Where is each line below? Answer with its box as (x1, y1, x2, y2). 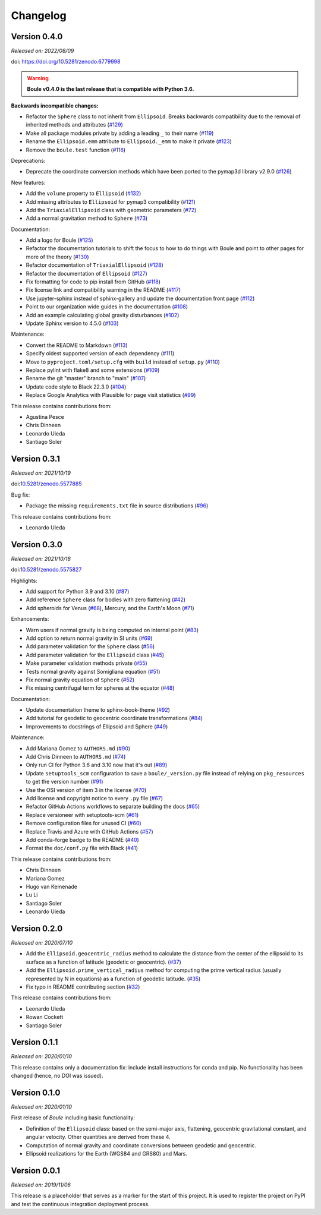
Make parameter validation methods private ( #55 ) (26, 659, 148, 667)
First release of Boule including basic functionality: (11, 1114, 135, 1121)
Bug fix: (11, 491, 30, 498)
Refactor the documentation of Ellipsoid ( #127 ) (26, 270, 148, 277)
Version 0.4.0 (11, 31, 63, 42)
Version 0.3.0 (11, 539, 62, 550)
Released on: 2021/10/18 (11, 555, 71, 562)
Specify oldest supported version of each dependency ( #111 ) (26, 350, 175, 357)
